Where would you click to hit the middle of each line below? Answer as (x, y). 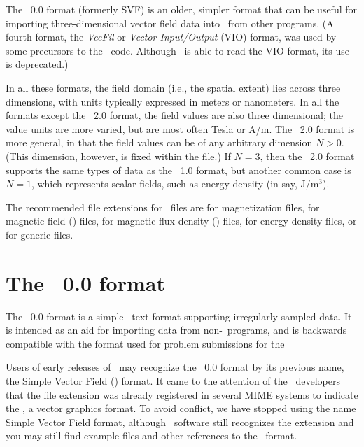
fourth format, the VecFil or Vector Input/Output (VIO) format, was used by (171, 37)
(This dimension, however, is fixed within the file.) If (118, 156)
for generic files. (40, 234)
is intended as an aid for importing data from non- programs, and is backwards (176, 330)
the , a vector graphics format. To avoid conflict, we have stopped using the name (181, 408)
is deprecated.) (37, 64)
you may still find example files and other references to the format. (152, 435)
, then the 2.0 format (307, 156)
